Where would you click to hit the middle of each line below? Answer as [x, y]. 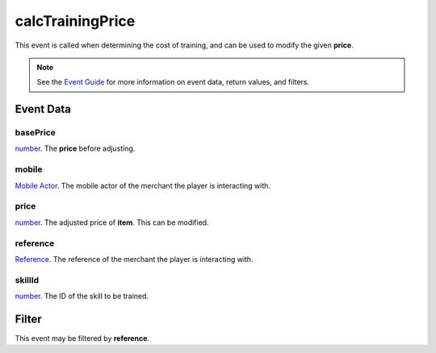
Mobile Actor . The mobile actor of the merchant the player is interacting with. [143, 185]
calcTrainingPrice [75, 21]
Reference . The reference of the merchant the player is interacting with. [134, 259]
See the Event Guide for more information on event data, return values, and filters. [173, 82]
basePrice [36, 133]
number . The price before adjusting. [75, 148]
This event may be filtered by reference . [82, 338]
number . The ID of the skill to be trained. [82, 296]
